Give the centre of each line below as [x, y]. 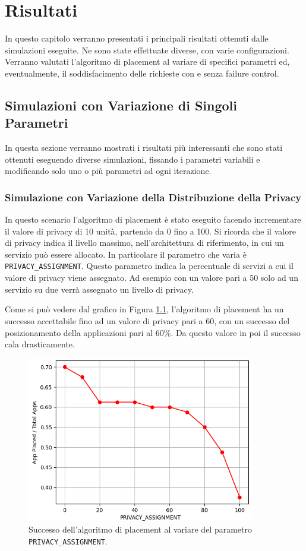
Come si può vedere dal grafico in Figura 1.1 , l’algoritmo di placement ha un [144, 309]
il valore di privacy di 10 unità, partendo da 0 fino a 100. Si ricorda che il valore [150, 231]
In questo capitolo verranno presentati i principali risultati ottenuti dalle [137, 38]
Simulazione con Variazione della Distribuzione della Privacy [153, 197]
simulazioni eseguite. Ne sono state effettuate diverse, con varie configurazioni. [147, 50]
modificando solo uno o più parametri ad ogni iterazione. [108, 171]
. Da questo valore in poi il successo [236, 332]
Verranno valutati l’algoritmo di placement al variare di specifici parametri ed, [147, 61]
